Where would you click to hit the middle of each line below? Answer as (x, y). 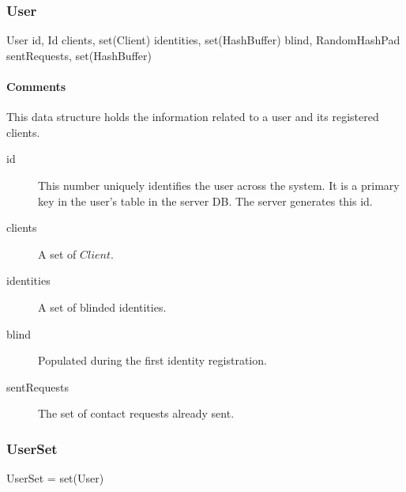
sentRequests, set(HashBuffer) (79, 55)
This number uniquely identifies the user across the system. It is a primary (219, 185)
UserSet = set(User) (55, 478)
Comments (36, 86)
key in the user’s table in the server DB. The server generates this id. (205, 201)
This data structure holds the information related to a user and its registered (193, 117)
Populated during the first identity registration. (152, 360)
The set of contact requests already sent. (136, 413)
